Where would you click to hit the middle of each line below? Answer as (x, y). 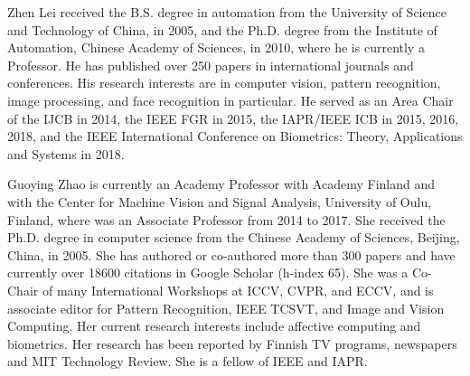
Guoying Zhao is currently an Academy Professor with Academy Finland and (221, 184)
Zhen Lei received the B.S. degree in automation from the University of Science (227, 12)
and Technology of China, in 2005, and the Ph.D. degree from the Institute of (222, 29)
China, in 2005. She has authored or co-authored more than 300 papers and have (231, 254)
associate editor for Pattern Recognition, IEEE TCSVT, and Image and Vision (226, 308)
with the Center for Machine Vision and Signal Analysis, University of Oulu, (220, 201)
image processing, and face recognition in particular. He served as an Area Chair (230, 100)
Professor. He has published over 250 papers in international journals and (211, 65)
